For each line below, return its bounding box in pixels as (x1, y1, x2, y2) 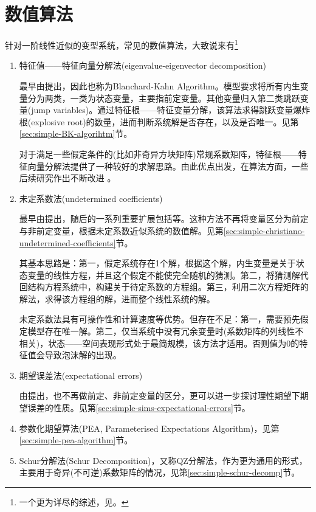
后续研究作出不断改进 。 (19, 171, 116, 184)
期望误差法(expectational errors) (19, 368, 143, 381)
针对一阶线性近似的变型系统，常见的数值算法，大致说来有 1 (5, 37, 238, 51)
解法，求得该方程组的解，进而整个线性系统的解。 (19, 292, 215, 305)
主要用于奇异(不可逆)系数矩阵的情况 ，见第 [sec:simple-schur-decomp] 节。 (19, 466, 300, 479)
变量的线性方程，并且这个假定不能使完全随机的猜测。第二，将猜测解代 (27, 268, 309, 281)
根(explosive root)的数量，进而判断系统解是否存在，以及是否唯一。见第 (19, 115, 299, 128)
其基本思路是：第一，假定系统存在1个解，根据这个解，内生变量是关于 (19, 257, 296, 269)
